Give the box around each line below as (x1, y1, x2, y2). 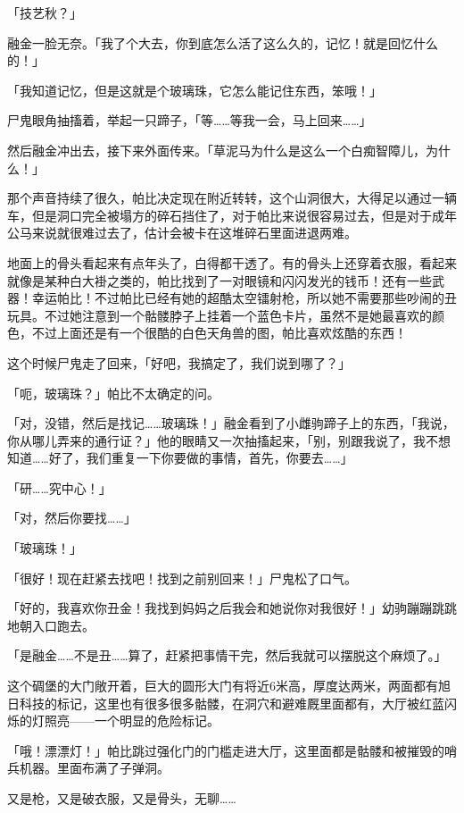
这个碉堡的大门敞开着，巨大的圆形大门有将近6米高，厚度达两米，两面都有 (7, 676, 438, 695)
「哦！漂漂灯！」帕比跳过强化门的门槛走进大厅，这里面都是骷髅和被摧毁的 (7, 741, 444, 759)
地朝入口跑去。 (7, 616, 95, 634)
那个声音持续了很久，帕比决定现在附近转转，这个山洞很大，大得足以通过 (7, 189, 432, 207)
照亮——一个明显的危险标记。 (44, 711, 220, 730)
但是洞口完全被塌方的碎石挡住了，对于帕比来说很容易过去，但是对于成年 (31, 205, 457, 224)
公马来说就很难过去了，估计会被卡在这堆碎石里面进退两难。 (7, 223, 357, 242)
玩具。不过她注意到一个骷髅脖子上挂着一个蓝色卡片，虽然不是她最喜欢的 (7, 306, 432, 324)
